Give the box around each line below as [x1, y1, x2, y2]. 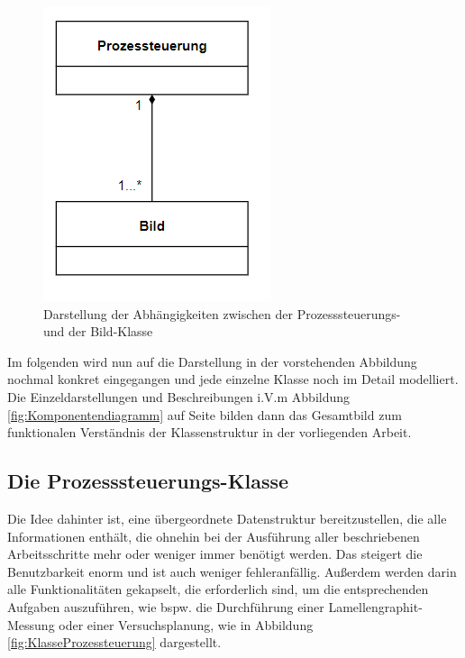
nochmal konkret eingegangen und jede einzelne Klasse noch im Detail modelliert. [7, 370, 459, 388]
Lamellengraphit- [328, 597, 423, 616]
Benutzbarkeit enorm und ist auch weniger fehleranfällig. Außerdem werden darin [7, 562, 457, 580]
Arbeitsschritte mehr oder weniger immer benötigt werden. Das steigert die [7, 544, 423, 563]
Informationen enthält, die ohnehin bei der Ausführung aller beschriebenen [7, 526, 420, 545]
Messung [7, 615, 55, 634]
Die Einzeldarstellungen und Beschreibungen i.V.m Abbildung [7, 387, 351, 406]
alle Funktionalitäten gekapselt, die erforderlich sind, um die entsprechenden [7, 580, 429, 599]
